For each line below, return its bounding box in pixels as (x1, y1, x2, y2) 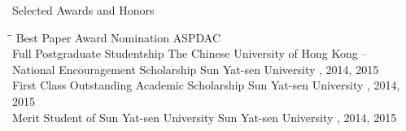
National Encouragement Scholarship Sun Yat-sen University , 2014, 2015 (12, 60, 379, 77)
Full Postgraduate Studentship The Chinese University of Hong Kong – (12, 45, 368, 62)
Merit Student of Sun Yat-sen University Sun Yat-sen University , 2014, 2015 (12, 108, 397, 125)
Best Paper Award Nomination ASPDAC (15, 28, 221, 46)
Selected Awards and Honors (12, 2, 155, 18)
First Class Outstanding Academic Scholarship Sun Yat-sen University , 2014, (12, 76, 400, 94)
